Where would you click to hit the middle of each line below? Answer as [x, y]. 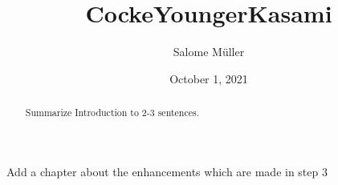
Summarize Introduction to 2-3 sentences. [112, 113]
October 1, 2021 [209, 78]
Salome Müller [209, 52]
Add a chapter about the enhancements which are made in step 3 [167, 171]
